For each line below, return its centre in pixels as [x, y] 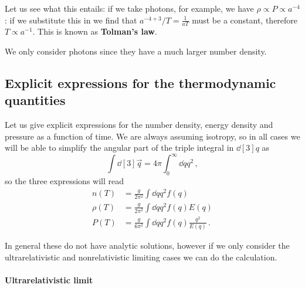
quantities [35, 100]
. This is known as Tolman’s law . [95, 31]
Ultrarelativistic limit [49, 279]
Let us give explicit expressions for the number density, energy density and [139, 125]
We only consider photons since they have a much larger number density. [136, 51]
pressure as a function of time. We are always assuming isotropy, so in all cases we [152, 136]
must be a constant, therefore [245, 20]
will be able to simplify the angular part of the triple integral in [119, 148]
